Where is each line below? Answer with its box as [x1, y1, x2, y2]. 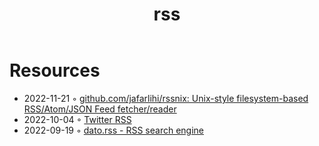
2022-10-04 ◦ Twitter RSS [23, 113, 132, 125]
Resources [9, 59, 101, 82]
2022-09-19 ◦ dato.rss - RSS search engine [23, 124, 204, 136]
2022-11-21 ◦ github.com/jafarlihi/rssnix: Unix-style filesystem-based [23, 92, 309, 104]
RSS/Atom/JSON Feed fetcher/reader [23, 103, 177, 115]
